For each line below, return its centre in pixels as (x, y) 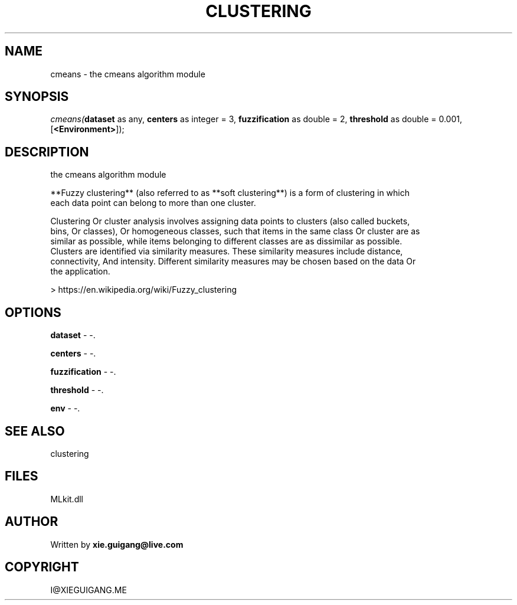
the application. (80, 272)
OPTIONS (33, 312)
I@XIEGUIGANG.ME (89, 590)
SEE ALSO (35, 431)
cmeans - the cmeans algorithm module (128, 74)
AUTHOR (32, 522)
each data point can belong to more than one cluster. (153, 203)
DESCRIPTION (47, 152)
